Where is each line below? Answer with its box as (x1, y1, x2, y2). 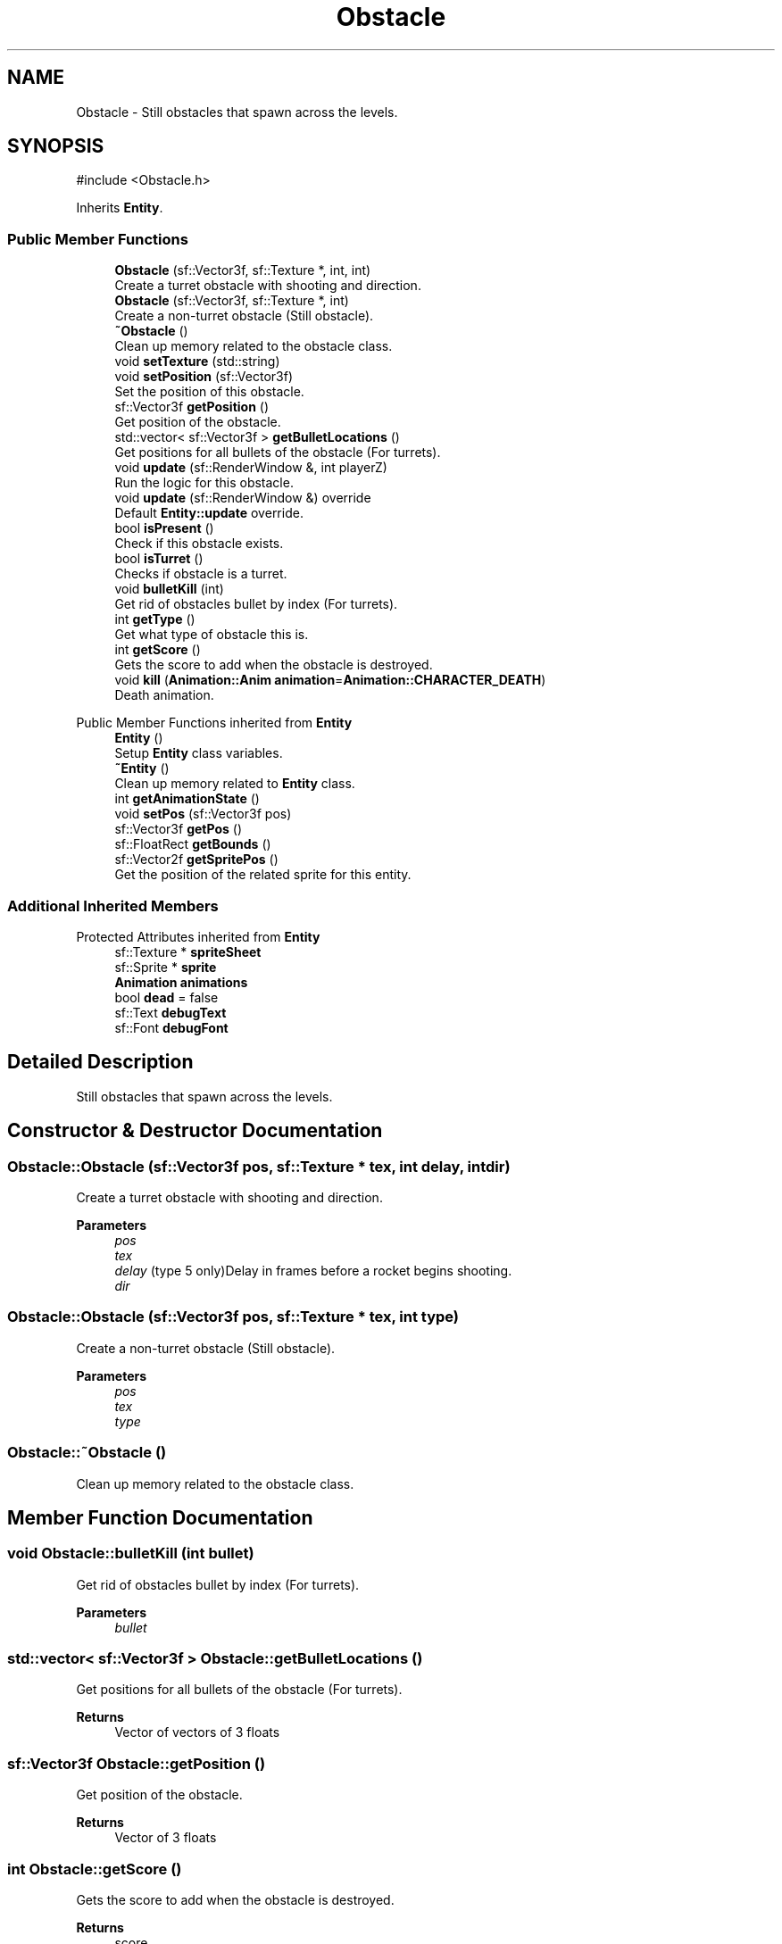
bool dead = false (114, 989, 219, 1005)
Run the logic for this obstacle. (114, 475, 294, 491)
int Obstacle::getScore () (7, 1859, 182, 1878)
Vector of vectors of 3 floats (114, 1724, 280, 1740)
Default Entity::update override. (114, 505, 304, 521)
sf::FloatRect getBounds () (114, 836, 271, 852)
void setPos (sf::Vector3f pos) (114, 806, 292, 822)
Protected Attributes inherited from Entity (76, 928, 320, 944)
